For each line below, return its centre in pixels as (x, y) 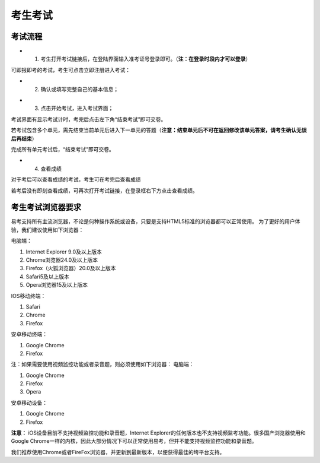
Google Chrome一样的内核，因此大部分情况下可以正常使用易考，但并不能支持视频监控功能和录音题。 (134, 441)
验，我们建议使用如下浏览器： (47, 230)
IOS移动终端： (28, 296)
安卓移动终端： (29, 334)
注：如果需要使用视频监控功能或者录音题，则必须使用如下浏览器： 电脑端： (103, 364)
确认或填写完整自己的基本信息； (79, 89)
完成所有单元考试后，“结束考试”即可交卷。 (63, 149)
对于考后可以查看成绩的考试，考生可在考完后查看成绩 (76, 180)
